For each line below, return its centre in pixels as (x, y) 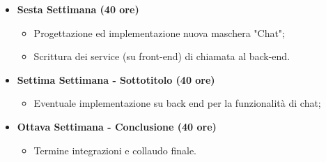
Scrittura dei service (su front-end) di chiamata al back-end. (162, 56)
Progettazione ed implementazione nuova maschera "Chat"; (159, 32)
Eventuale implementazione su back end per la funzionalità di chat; (177, 103)
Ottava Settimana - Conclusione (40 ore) (117, 126)
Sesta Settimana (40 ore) (78, 9)
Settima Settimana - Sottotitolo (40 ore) (116, 79)
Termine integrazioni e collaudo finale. (115, 150)
